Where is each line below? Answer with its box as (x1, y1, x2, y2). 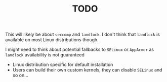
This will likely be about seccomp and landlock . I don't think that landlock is (5, 31, 160, 38)
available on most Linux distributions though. (5, 37, 99, 43)
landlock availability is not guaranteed (5, 52, 85, 58)
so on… (12, 72, 29, 78)
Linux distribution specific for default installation (12, 61, 113, 68)
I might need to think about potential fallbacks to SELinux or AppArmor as (5, 46, 154, 53)
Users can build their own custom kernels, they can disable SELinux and (12, 67, 162, 73)
